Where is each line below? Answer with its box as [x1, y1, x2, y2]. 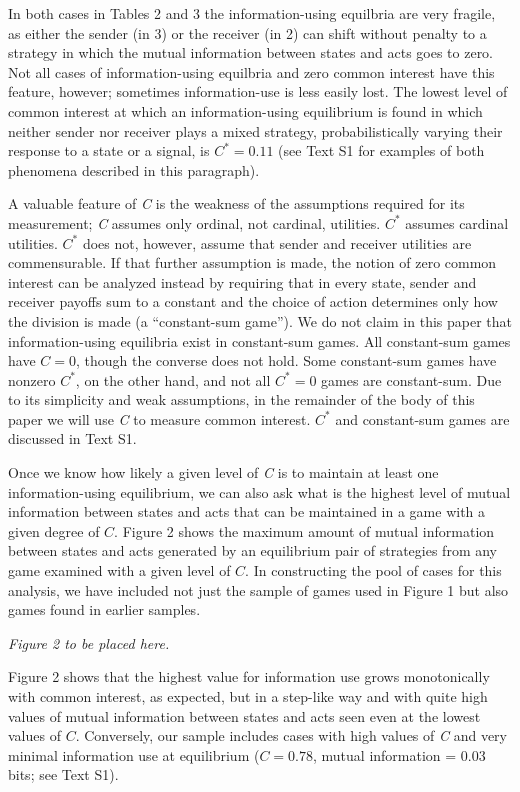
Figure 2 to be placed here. [8, 632, 170, 653]
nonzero [8, 369, 56, 390]
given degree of [8, 520, 100, 541]
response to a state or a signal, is [8, 140, 210, 161]
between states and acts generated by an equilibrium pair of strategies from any [8, 540, 498, 561]
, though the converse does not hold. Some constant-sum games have [75, 350, 497, 371]
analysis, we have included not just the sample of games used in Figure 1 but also [8, 579, 509, 600]
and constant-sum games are [335, 408, 510, 429]
